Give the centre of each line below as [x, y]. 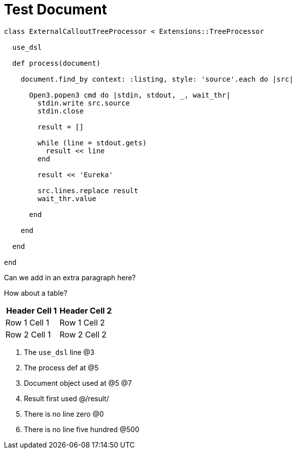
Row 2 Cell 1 [28, 334]
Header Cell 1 [32, 310]
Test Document [55, 9]
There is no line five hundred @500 [82, 429]
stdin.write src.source [84, 103]
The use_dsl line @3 [59, 352]
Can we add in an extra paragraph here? [70, 277]
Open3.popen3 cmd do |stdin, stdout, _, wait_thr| [130, 95]
